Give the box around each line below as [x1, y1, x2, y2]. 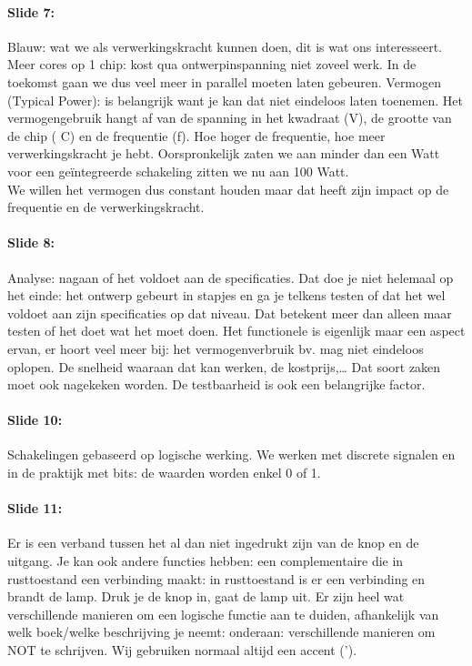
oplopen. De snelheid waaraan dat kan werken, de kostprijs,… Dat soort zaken [7, 357, 441, 376]
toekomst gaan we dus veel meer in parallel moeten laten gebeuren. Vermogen [7, 72, 442, 91]
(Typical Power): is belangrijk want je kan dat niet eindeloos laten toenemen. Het [7, 90, 463, 109]
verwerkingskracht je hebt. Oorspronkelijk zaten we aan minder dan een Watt [7, 144, 440, 163]
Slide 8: [7, 233, 55, 252]
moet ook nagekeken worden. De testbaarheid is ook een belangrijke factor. [7, 375, 426, 394]
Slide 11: [7, 499, 63, 518]
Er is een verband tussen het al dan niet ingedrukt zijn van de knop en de [7, 533, 419, 552]
